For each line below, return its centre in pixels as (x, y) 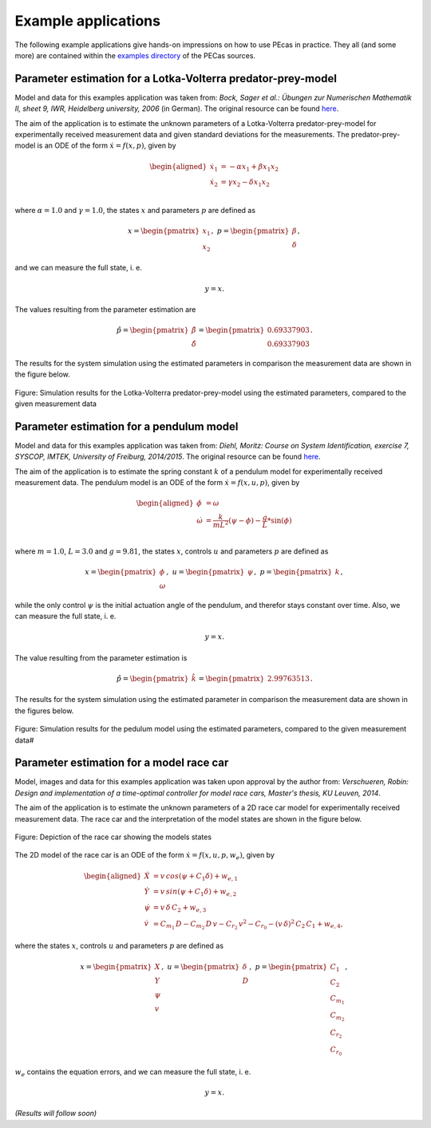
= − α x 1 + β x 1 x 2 (250, 168)
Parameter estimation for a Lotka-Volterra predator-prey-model (176, 79)
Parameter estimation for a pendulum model (127, 426)
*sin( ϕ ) (280, 521)
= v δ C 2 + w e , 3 (180, 908)
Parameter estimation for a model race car (122, 763)
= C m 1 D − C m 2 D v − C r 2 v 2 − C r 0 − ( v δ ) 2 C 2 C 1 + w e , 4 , (248, 924)
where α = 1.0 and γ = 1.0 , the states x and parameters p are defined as (135, 210)
